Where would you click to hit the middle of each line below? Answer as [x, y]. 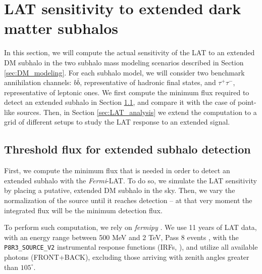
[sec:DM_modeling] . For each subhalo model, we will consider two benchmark [124, 72]
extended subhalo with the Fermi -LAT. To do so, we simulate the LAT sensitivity [130, 180]
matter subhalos [61, 28]
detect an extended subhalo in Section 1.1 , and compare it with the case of [120, 102]
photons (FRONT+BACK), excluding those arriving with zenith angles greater [127, 257]
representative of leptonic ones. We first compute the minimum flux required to [127, 92]
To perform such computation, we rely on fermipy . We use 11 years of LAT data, [130, 227]
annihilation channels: [38, 82]
